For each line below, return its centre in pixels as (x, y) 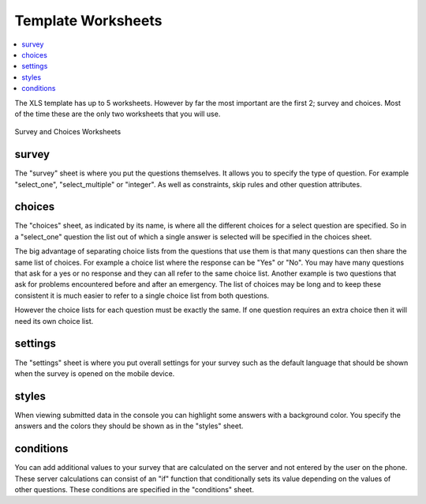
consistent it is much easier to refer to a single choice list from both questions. (142, 295)
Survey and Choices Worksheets (68, 132)
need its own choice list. (54, 321)
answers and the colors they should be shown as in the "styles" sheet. (129, 426)
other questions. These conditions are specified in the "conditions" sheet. (134, 489)
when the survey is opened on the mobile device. (95, 373)
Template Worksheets (88, 21)
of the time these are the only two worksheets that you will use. (118, 114)
